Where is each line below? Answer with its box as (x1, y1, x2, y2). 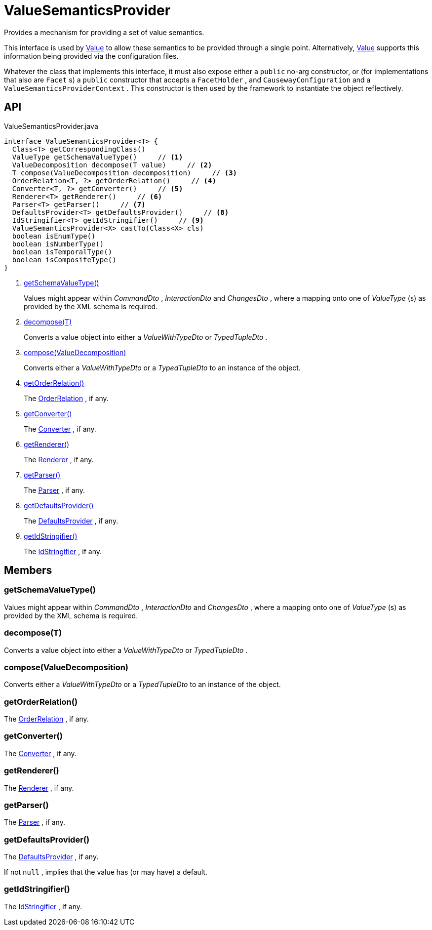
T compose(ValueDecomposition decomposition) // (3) (12, 168, 237, 177)
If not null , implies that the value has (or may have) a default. (4, 868, 207, 877)
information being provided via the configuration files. (4, 51, 179, 60)
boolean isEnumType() (12, 232, 96, 240)
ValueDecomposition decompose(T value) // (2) (12, 161, 212, 169)
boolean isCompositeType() (12, 255, 117, 264)
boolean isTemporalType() (12, 247, 113, 256)
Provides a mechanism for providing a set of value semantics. (4, 28, 204, 37)
